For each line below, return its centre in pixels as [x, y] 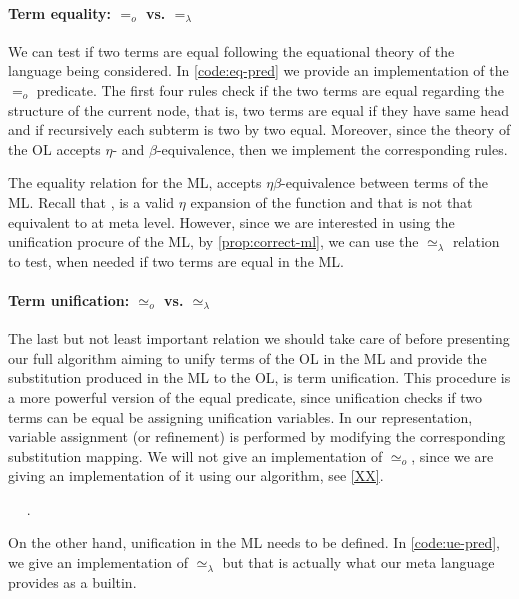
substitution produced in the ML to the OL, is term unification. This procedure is [259, 377]
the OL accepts [54, 148]
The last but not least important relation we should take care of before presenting [259, 338]
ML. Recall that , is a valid [91, 201]
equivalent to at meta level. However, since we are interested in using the [231, 221]
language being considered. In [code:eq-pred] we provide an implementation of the [258, 70]
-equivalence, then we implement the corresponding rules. [332, 148]
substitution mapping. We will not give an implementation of [195, 455]
